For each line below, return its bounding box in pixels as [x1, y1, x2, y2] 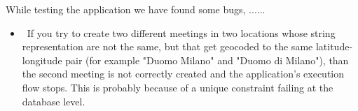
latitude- [315, 39, 353, 54]
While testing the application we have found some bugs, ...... [6, 2, 266, 16]
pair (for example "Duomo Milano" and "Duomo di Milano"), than [65, 52, 349, 67]
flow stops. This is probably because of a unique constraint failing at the [22, 80, 333, 94]
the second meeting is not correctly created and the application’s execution [22, 66, 345, 81]
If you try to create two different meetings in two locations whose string [27, 25, 336, 40]
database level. [22, 94, 85, 108]
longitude [22, 52, 62, 67]
